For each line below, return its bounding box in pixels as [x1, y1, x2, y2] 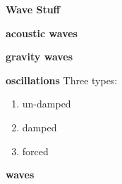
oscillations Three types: [6, 72, 118, 87]
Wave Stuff [6, 2, 61, 16]
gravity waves [6, 49, 73, 64]
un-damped [22, 96, 71, 111]
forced [22, 143, 49, 158]
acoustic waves [6, 25, 78, 40]
